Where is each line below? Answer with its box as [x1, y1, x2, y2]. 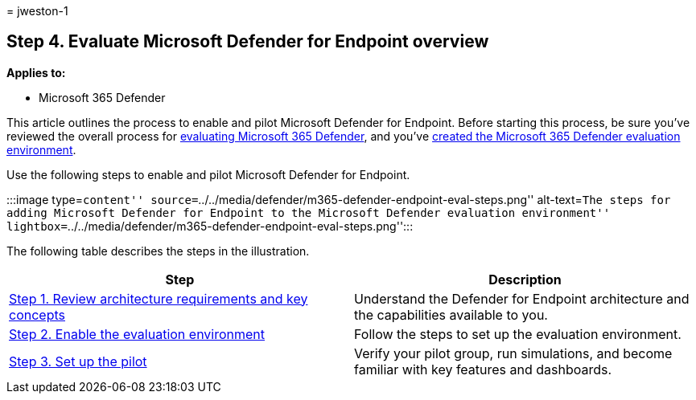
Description [488, 271, 562, 288]
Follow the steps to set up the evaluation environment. [354, 325, 682, 342]
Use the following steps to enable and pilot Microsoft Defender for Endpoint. [6, 167, 410, 182]
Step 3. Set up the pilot [9, 353, 147, 369]
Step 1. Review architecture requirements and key [9, 290, 308, 307]
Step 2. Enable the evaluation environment [9, 325, 266, 342]
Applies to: [6, 65, 66, 80]
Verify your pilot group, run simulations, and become [354, 345, 673, 361]
